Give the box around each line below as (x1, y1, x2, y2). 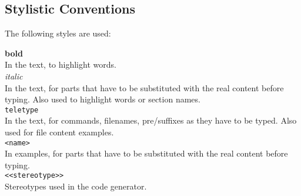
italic (5, 69, 23, 82)
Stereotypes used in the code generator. (5, 180, 147, 192)
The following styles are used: (5, 27, 111, 39)
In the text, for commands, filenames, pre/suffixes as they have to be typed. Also (5, 114, 297, 127)
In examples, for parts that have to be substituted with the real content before (5, 147, 288, 160)
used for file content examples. (5, 126, 114, 138)
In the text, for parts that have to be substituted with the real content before (5, 81, 284, 94)
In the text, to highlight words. (5, 58, 116, 71)
